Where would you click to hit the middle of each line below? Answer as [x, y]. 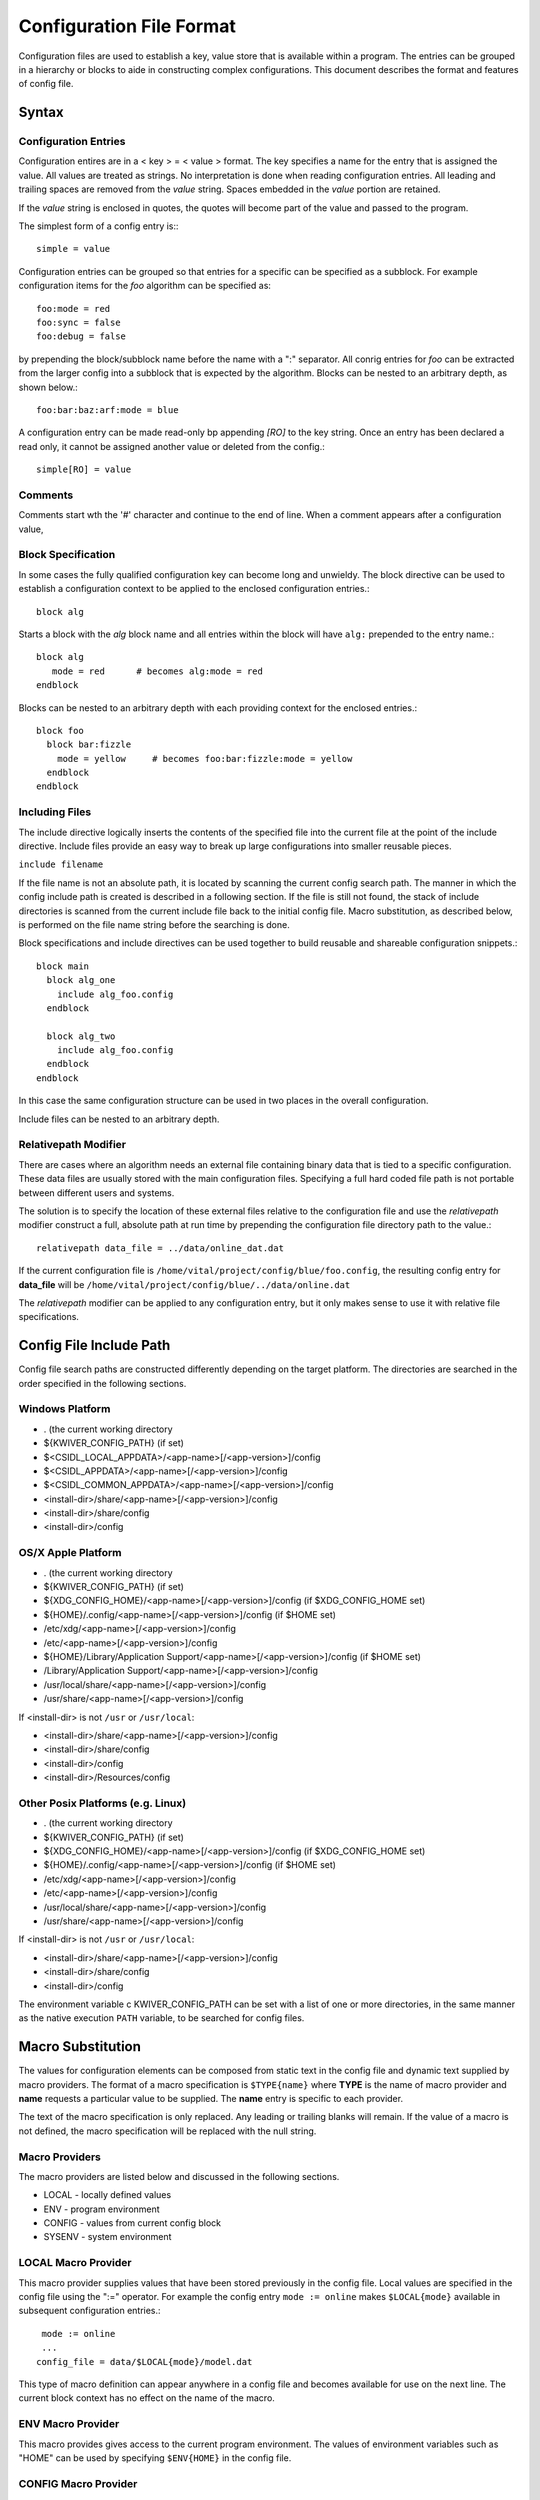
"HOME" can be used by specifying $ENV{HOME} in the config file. [155, 2457]
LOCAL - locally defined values [107, 2195]
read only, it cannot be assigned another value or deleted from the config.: [171, 446]
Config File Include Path [94, 1345]
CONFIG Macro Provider [78, 2483]
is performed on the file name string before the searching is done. [154, 924]
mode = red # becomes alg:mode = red [157, 671]
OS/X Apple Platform [70, 1553]
